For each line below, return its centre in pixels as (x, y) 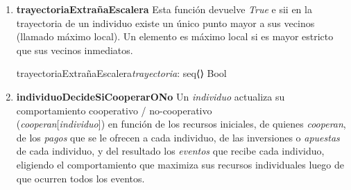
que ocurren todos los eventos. (80, 178)
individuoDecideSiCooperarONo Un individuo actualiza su (151, 96)
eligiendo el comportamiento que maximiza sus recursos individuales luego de (180, 164)
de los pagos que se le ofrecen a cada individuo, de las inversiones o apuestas (178, 137)
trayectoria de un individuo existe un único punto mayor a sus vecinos (165, 23)
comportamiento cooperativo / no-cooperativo (114, 110)
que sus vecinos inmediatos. (75, 50)
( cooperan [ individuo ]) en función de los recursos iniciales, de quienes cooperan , (181, 124)
